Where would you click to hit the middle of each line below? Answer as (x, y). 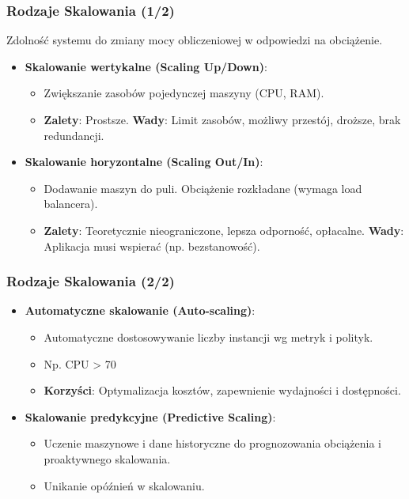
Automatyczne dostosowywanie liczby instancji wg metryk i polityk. (208, 336)
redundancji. (74, 135)
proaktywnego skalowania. (107, 458)
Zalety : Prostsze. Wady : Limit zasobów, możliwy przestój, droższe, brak (222, 119)
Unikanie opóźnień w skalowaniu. (124, 485)
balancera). (71, 204)
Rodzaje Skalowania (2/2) (91, 281)
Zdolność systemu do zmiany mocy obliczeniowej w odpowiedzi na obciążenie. (195, 40)
